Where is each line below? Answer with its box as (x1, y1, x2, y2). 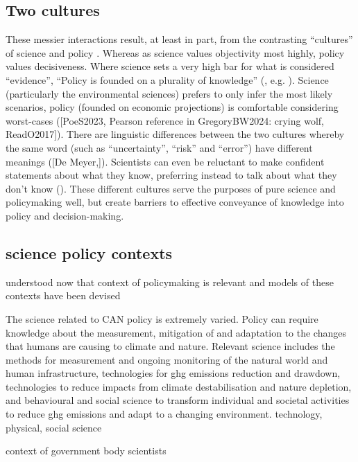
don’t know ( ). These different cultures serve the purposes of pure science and (6, 181, 336, 195)
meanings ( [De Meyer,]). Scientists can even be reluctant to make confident (6, 154, 325, 168)
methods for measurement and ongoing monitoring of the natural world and (6, 352, 328, 366)
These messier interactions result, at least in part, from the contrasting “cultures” (6, 32, 353, 46)
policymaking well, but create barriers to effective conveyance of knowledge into (6, 195, 344, 209)
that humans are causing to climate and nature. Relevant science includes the (6, 339, 335, 353)
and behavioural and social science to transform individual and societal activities (6, 393, 350, 407)
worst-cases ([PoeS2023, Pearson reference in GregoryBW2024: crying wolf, (6, 113, 324, 127)
